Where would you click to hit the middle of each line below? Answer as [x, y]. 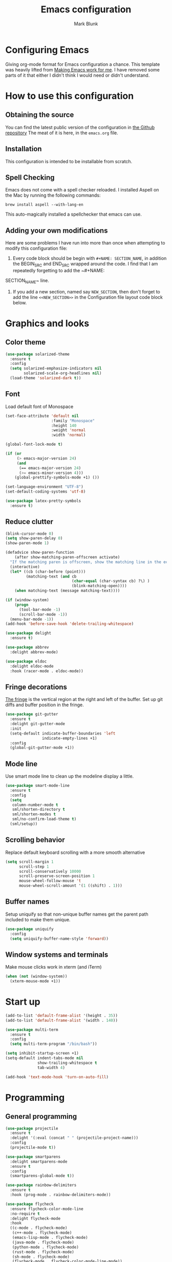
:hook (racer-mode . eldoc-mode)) [47, 671]
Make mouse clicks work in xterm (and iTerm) [53, 967]
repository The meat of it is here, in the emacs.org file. [62, 133]
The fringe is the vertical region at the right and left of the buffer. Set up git [84, 699]
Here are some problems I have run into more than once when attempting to [85, 243]
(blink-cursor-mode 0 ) [29, 534]
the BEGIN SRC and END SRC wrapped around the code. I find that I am [85, 265]
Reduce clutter [29, 522]
